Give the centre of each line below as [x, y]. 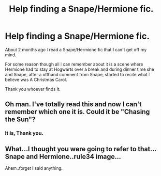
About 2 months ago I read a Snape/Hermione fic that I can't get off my [76, 49]
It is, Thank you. [24, 133]
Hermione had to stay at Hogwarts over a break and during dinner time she [80, 69]
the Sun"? [21, 120]
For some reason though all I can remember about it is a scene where [74, 64]
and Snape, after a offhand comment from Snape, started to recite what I [77, 74]
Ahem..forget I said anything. [34, 168]
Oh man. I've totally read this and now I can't [73, 104]
